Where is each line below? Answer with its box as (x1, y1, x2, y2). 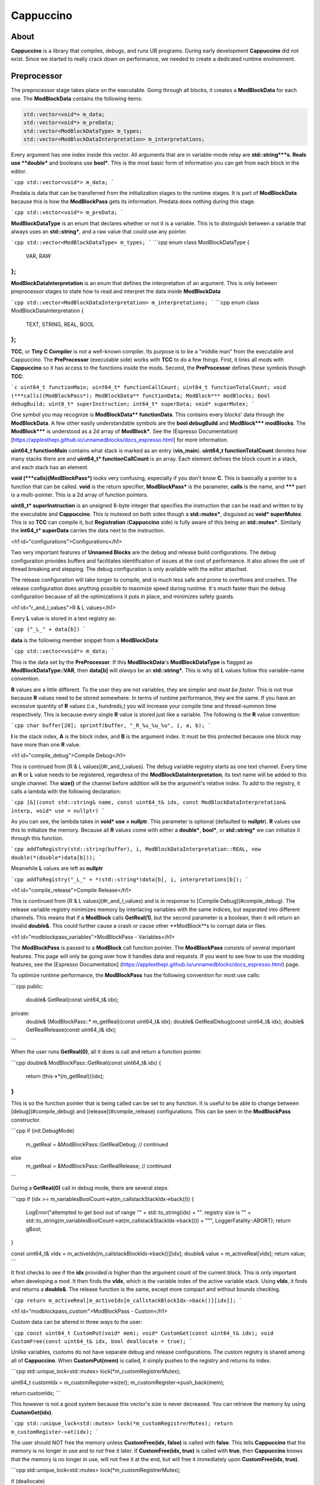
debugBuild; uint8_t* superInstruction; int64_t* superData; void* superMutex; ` (11, 400, 255, 407)
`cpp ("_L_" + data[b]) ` (11, 626, 87, 633)
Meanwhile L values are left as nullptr (11, 865, 104, 872)
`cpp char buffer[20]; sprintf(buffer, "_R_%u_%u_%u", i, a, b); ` (11, 722, 212, 729)
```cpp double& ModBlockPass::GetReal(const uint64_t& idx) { (11, 1059, 161, 1066)
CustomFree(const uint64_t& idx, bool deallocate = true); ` (11, 1338, 193, 1345)
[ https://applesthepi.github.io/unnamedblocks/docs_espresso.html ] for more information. (11, 436, 229, 443)
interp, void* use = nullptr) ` (11, 807, 105, 814)
